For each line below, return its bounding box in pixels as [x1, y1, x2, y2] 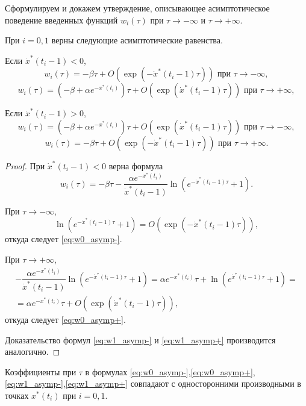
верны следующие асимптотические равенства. [51, 34, 223, 46]
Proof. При [5, 159, 45, 172]
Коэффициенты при [5, 365, 76, 378]
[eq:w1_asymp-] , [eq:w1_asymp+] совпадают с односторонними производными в [5, 377, 301, 390]
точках [5, 389, 29, 401]
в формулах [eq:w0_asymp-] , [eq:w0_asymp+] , [85, 365, 255, 378]
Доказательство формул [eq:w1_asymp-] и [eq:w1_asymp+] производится [5, 333, 276, 346]
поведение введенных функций [5, 13, 118, 26]
